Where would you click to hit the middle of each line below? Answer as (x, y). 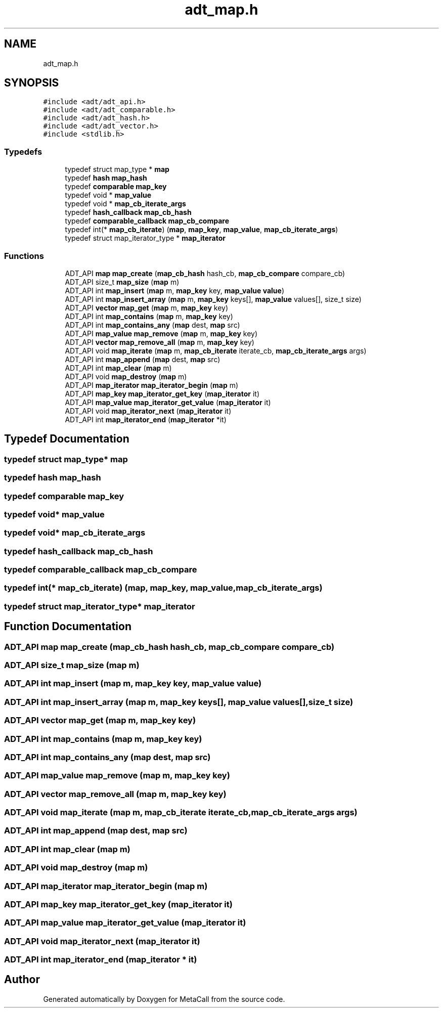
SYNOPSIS (32, 83)
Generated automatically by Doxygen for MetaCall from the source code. (164, 999)
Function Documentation (68, 627)
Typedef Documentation (67, 439)
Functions (24, 256)
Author (22, 980)
